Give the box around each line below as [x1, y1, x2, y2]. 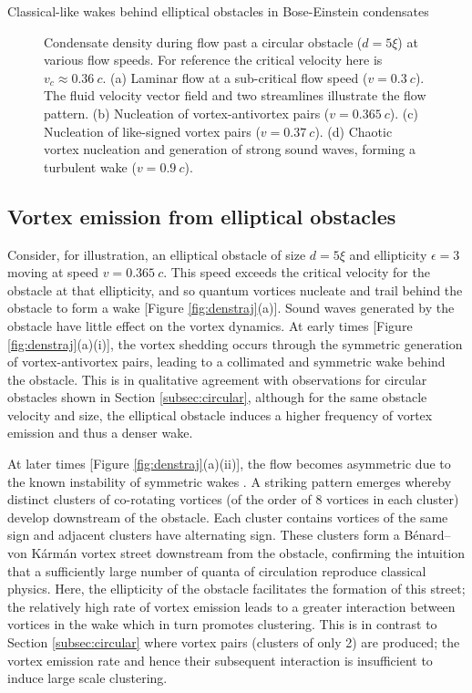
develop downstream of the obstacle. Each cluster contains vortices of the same [7, 507, 448, 526]
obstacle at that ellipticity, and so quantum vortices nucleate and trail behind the [7, 280, 463, 299]
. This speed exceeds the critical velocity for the [163, 263, 430, 282]
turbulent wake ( [44, 157, 137, 176]
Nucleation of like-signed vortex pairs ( [44, 121, 261, 140]
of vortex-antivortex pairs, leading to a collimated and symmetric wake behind [7, 352, 446, 371]
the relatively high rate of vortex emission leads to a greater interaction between [7, 596, 456, 615]
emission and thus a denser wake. [7, 423, 193, 442]
